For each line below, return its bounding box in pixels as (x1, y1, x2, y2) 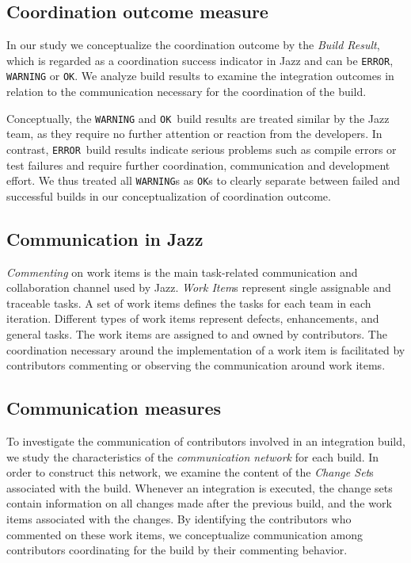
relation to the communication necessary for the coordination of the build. (6, 83, 367, 100)
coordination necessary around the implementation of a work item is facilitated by (6, 341, 405, 358)
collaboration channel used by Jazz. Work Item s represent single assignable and (6, 279, 391, 296)
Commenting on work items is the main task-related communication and (6, 263, 358, 280)
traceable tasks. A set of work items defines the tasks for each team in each (6, 294, 371, 311)
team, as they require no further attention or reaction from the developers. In (6, 125, 382, 142)
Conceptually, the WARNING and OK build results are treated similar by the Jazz (6, 109, 390, 126)
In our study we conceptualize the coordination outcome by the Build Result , (6, 36, 380, 53)
